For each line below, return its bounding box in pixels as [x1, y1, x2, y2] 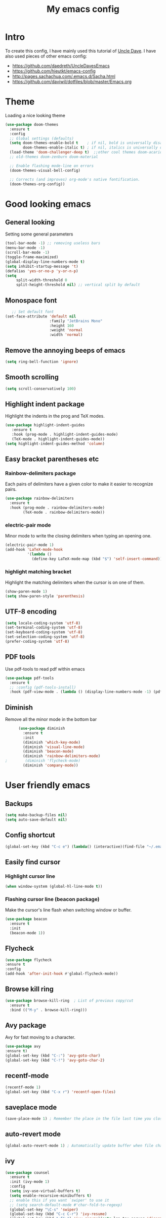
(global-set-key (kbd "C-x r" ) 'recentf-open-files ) [5, 1089, 116, 1094]
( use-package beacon [5, 916, 48, 922]
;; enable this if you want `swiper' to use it [9, 1198, 110, 1203]
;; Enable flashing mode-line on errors [9, 163, 94, 168]
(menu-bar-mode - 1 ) [5, 245, 45, 250]
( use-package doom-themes [5, 122, 58, 127]
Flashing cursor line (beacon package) [5, 896, 100, 903]
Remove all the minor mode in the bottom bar [5, 716, 97, 722]
